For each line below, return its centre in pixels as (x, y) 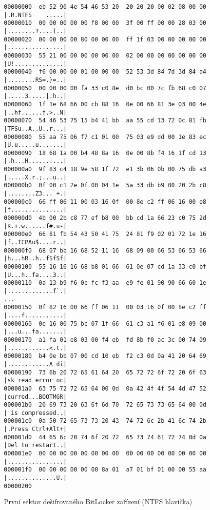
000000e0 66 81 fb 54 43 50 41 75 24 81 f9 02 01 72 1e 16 (105, 234)
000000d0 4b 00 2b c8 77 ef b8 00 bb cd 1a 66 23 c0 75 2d (105, 218)
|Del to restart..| (35, 445)
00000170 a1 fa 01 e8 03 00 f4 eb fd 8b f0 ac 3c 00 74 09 (105, 340)
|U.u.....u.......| (35, 145)
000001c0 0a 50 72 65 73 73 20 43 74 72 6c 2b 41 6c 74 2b (105, 421)
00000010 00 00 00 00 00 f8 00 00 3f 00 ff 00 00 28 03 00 (105, 23)
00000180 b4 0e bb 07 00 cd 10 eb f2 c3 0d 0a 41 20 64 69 (105, 356)
